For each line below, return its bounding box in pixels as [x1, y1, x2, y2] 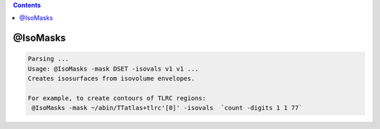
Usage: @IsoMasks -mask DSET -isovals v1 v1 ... [27, 64, 199, 73]
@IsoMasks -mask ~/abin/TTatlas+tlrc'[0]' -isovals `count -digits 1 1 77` [32, 104, 303, 112]
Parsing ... [27, 55, 70, 63]
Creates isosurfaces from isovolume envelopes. [27, 74, 195, 83]
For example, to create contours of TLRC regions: [27, 94, 207, 102]
